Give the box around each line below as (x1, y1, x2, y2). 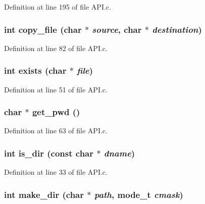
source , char (92, 23, 142, 35)
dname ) (104, 146, 135, 159)
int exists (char (4, 64, 67, 77)
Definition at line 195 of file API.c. (4, 2, 111, 12)
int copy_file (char (4, 23, 82, 35)
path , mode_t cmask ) (94, 188, 183, 200)
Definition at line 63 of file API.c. (4, 125, 108, 136)
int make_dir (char (4, 188, 84, 200)
